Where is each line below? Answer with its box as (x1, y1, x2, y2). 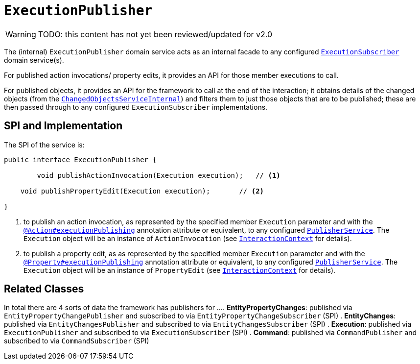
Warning (5, 29, 36, 39)
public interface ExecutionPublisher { (4, 155, 157, 164)
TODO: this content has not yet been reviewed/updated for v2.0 (38, 29, 273, 39)
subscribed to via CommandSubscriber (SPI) (4, 337, 149, 345)
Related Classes (4, 283, 84, 295)
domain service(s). (4, 55, 64, 64)
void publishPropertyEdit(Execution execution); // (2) (20, 187, 264, 195)
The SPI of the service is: (4, 140, 85, 149)
